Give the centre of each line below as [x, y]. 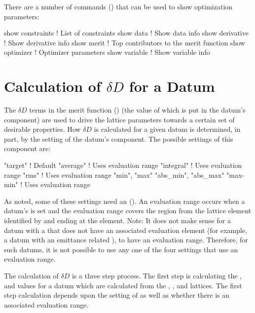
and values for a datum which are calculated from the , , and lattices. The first [123, 285]
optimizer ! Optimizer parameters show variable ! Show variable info [107, 52]
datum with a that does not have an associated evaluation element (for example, [126, 230]
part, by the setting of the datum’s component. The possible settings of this [119, 138]
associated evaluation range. [46, 304]
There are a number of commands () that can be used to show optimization [118, 6]
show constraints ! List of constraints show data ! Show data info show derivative [126, 33]
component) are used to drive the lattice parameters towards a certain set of [119, 119]
